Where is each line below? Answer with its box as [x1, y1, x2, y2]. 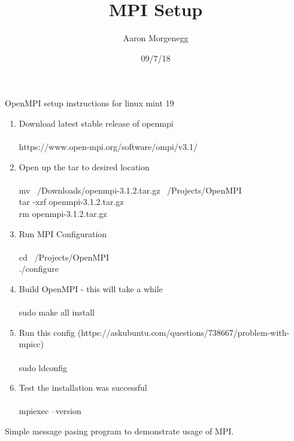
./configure [19, 262, 59, 275]
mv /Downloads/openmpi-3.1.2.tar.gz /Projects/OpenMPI [19, 183, 242, 196]
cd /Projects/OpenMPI [19, 250, 110, 263]
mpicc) [19, 338, 44, 350]
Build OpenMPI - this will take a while [19, 283, 163, 295]
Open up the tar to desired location [19, 160, 150, 173]
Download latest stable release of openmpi [19, 117, 174, 129]
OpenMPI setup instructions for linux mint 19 [5, 97, 174, 109]
